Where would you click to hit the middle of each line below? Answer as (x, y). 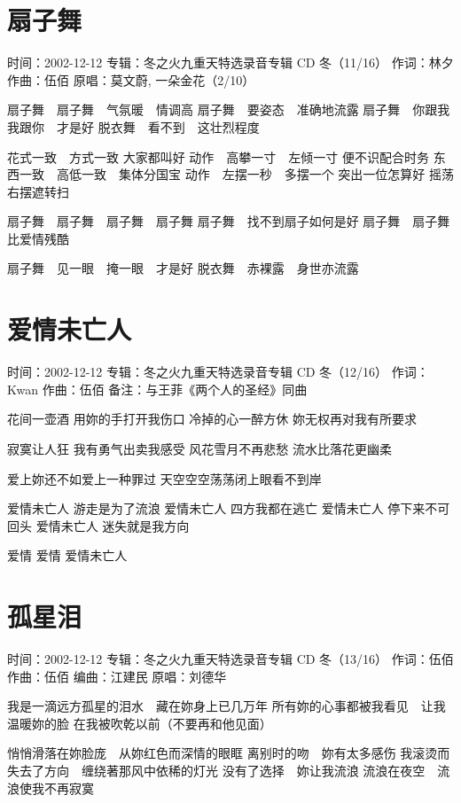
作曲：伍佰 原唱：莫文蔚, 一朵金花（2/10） (131, 79)
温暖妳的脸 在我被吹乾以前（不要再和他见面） (140, 723)
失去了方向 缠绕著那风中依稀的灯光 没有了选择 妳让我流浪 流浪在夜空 (216, 771)
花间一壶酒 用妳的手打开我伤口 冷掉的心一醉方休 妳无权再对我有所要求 (212, 419)
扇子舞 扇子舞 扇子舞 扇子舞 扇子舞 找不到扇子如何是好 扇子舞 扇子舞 (229, 221)
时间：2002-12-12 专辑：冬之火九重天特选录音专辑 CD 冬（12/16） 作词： (218, 372)
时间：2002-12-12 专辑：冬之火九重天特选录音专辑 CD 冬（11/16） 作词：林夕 (230, 62)
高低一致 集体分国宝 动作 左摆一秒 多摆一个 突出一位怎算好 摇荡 (255, 174)
